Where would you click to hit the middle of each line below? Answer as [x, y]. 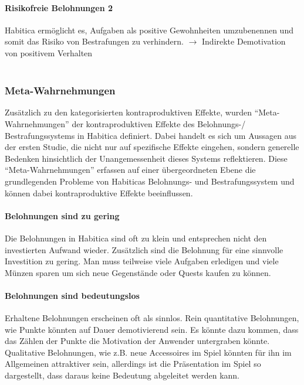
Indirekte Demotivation [244, 41]
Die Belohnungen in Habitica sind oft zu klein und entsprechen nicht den [136, 238]
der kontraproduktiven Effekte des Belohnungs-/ [159, 123]
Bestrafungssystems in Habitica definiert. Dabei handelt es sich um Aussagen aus [151, 135]
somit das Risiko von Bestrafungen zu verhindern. [94, 41]
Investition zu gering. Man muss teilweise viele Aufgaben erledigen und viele [142, 261]
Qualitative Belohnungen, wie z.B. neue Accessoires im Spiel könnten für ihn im [148, 352]
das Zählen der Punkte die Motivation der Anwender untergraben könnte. [137, 341]
